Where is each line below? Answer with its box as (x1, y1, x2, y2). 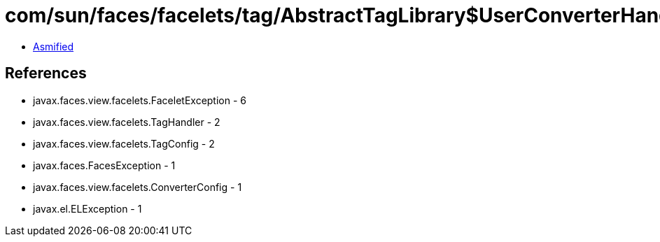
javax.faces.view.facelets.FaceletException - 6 (33, 94, 247, 106)
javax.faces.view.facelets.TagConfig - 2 (33, 137, 215, 150)
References (5, 64, 87, 83)
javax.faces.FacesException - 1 (33, 159, 176, 171)
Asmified (33, 40, 74, 52)
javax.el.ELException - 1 (33, 202, 142, 215)
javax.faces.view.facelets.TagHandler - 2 (33, 115, 220, 128)
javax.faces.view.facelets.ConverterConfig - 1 (33, 180, 242, 193)
